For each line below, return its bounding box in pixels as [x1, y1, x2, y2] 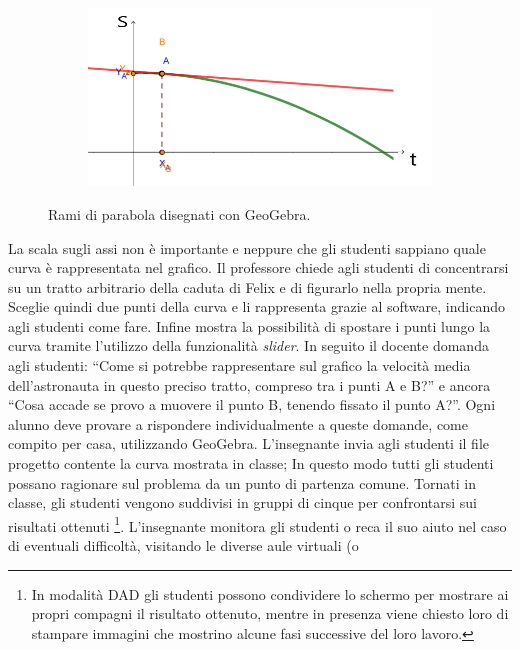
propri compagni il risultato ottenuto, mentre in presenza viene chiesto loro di [31, 603, 509, 624]
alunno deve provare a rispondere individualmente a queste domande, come [8, 413, 468, 434]
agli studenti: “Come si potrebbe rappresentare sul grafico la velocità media [8, 355, 471, 376]
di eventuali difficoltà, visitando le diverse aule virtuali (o [8, 535, 359, 556]
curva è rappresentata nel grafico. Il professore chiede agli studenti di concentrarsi [8, 257, 509, 278]
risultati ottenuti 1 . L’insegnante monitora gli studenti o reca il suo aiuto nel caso [8, 512, 507, 536]
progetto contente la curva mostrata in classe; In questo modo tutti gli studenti [8, 453, 494, 474]
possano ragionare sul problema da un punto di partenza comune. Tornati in [8, 472, 476, 493]
